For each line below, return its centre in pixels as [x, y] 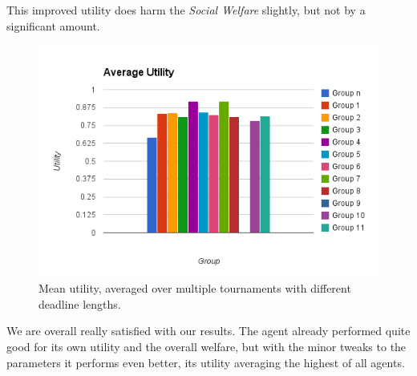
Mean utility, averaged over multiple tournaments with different [195, 288]
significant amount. [53, 25]
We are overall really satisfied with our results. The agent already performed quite [208, 331]
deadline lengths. [80, 303]
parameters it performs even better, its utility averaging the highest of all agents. [206, 362]
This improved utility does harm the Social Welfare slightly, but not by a [186, 10]
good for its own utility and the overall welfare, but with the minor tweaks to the [206, 346]
